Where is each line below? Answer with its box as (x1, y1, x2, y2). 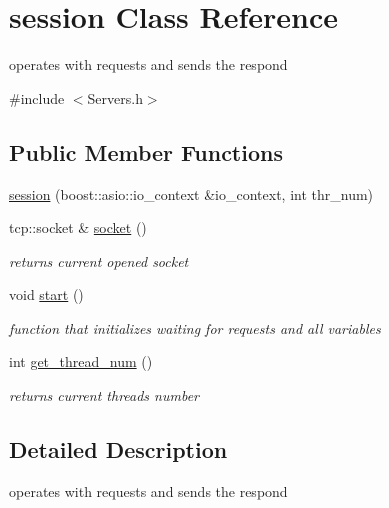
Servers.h (87, 87, 143, 108)
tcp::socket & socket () (9, 217, 147, 238)
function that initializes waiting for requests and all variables (9, 317, 381, 338)
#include (9, 87, 65, 108)
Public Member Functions (9, 136, 283, 167)
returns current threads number (9, 385, 200, 406)
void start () (9, 284, 84, 305)
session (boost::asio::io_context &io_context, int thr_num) (9, 183, 374, 204)
